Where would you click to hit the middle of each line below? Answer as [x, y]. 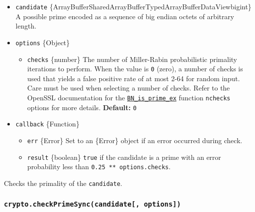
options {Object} [42, 42]
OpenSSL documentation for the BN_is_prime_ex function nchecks [129, 97]
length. [26, 26]
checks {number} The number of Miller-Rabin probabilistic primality [132, 59]
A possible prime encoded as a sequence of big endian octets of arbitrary [125, 16]
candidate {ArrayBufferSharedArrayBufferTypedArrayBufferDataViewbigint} [133, 6]
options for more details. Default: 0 [82, 107]
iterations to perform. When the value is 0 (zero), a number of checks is [135, 69]
